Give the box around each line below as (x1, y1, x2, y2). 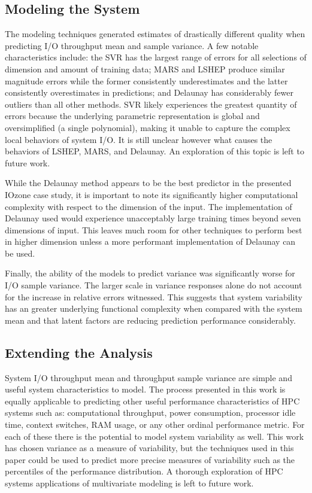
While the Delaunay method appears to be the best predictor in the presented (5, 176, 292, 189)
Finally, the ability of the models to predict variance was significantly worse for (5, 267, 295, 279)
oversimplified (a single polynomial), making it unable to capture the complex (5, 121, 290, 133)
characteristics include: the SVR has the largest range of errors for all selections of (5, 51, 307, 63)
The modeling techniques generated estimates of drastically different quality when (5, 28, 305, 40)
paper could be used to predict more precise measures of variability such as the (5, 453, 295, 465)
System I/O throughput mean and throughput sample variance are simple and (5, 371, 292, 384)
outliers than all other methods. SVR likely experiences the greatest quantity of (5, 98, 297, 110)
